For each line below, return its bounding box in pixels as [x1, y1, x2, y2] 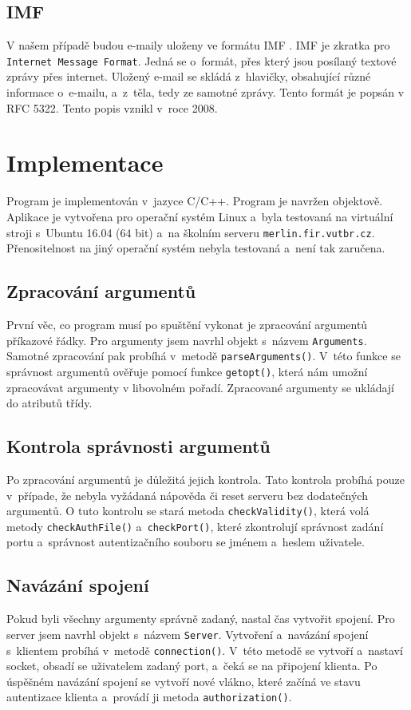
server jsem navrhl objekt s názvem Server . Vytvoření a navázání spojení [6, 625, 369, 642]
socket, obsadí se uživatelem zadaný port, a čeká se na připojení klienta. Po [6, 657, 377, 674]
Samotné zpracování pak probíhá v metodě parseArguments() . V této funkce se [6, 347, 401, 364]
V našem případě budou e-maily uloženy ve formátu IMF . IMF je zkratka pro [6, 37, 390, 54]
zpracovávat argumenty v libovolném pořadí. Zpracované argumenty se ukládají [6, 379, 395, 395]
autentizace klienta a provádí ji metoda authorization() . [6, 688, 292, 705]
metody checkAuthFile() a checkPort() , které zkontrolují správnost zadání [6, 518, 384, 534]
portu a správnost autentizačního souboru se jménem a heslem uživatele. [6, 533, 365, 550]
